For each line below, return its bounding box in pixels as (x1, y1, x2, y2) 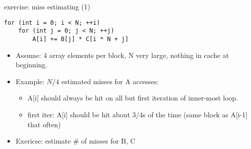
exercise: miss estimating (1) (4, 1, 90, 11)
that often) (27, 119, 61, 129)
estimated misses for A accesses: (61, 76, 159, 86)
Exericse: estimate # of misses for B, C (15, 136, 136, 146)
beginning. (15, 59, 48, 70)
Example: (15, 76, 45, 86)
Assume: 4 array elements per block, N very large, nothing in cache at (15, 50, 229, 60)
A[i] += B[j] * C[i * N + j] (32, 35, 129, 43)
